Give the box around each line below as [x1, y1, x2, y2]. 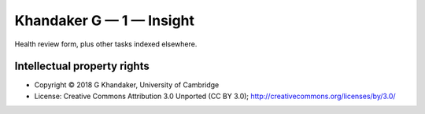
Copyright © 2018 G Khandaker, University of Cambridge [34, 80, 220, 90]
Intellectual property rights [14, 60, 150, 73]
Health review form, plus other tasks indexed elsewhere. [14, 39, 198, 49]
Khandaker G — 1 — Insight [14, 12, 195, 29]
